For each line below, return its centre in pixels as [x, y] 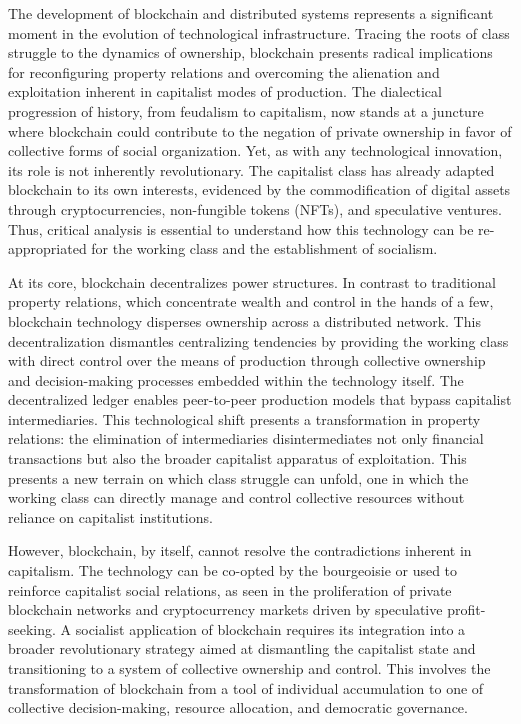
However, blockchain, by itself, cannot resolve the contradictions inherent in [240, 550]
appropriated [47, 248]
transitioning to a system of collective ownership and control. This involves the [249, 668]
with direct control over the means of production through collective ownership [247, 360]
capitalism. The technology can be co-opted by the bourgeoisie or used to [233, 570]
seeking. [32, 628]
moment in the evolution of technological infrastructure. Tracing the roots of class [259, 32]
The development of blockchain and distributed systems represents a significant [251, 13]
